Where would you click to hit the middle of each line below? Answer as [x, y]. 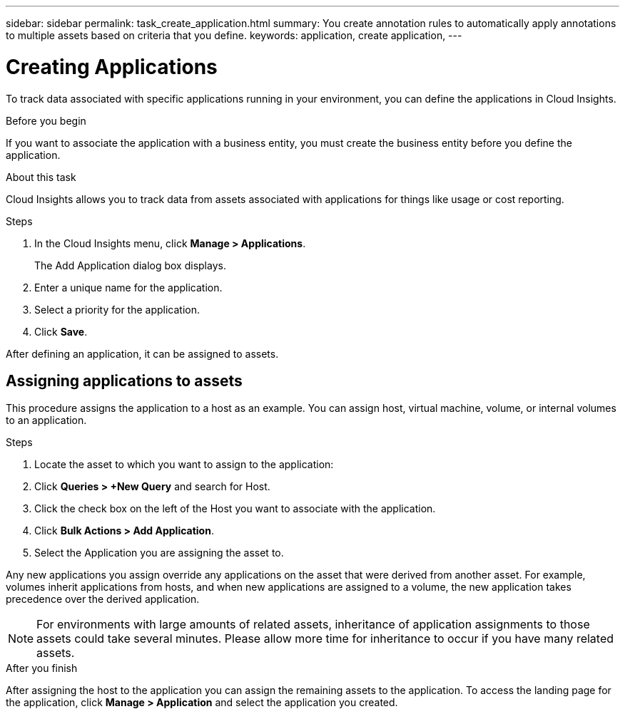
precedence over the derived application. [103, 599]
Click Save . [61, 331]
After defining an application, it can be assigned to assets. [142, 353]
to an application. [46, 420]
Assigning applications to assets [124, 381]
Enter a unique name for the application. [128, 287]
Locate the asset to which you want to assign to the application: [184, 465]
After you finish [42, 668]
